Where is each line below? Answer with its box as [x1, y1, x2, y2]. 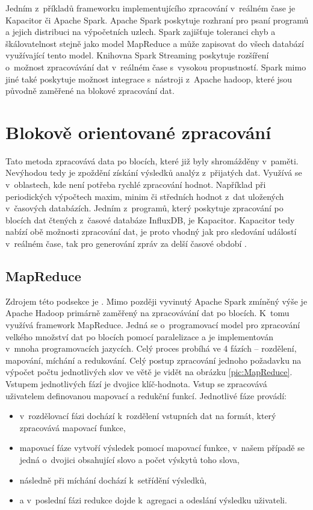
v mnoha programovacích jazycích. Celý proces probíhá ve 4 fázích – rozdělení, [5, 342, 297, 355]
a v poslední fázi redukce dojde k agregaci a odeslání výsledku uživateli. [19, 494, 287, 506]
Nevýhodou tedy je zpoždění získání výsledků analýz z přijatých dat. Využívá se [5, 166, 302, 179]
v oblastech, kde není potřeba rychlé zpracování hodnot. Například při [5, 178, 266, 191]
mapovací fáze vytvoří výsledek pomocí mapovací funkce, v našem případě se [19, 441, 305, 454]
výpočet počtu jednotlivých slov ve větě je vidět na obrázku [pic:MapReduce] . [5, 365, 293, 378]
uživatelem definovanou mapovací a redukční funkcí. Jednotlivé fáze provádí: [5, 389, 287, 402]
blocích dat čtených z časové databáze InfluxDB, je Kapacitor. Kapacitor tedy [5, 213, 295, 226]
